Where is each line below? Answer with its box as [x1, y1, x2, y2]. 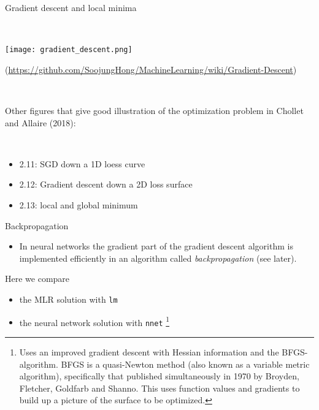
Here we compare [5, 272, 70, 285]
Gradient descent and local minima [5, 1, 137, 13]
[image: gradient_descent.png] [5, 45, 133, 55]
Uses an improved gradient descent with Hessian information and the [19, 345, 279, 358]
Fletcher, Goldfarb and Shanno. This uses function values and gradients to [19, 381, 300, 394]
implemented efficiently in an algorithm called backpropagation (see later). [19, 251, 297, 264]
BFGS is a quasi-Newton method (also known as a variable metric [61, 357, 310, 370]
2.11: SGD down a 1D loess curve [19, 157, 145, 170]
